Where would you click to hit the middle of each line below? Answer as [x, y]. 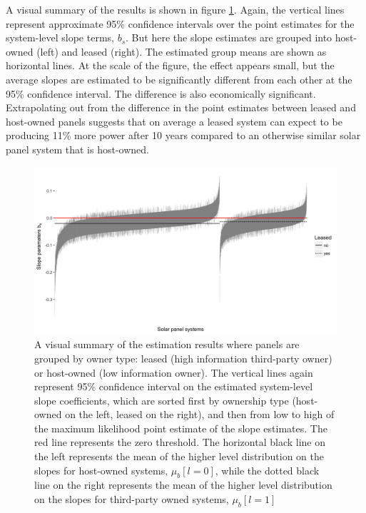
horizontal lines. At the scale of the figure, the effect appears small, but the [170, 65]
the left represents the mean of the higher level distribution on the [179, 456]
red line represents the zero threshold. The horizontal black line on [180, 442]
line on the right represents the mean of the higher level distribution [183, 485]
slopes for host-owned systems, [101, 470]
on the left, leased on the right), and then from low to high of [200, 414]
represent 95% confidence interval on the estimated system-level [174, 386]
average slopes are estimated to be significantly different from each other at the [179, 79]
